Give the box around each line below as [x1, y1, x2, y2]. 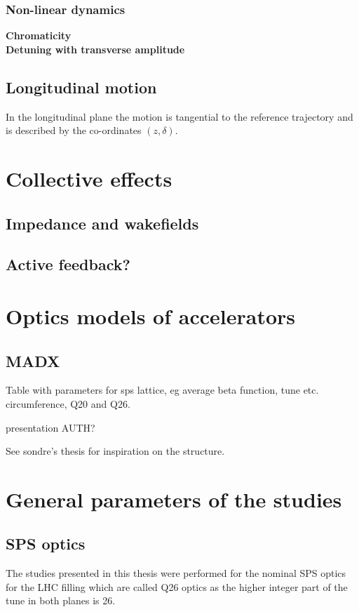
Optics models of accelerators [6, 301, 296, 330]
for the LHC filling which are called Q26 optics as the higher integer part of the [6, 579, 348, 594]
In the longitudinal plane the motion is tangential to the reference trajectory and [6, 109, 353, 124]
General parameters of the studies [6, 484, 342, 513]
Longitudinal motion [6, 76, 157, 98]
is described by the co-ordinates [6, 123, 142, 138]
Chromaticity [6, 28, 72, 43]
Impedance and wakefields [6, 212, 199, 234]
